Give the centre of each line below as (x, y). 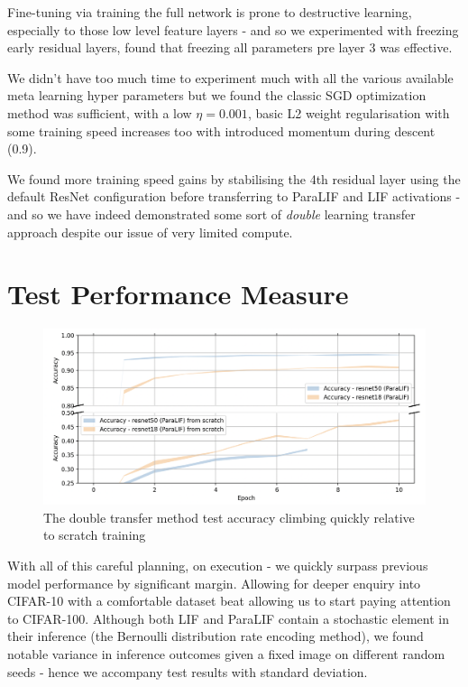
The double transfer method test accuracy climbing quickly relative (229, 517)
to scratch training (95, 535)
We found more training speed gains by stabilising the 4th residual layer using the (234, 178)
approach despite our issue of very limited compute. (150, 232)
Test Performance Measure (178, 294)
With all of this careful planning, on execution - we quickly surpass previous (218, 566)
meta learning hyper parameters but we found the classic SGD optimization (217, 95)
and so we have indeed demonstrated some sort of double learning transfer (211, 214)
